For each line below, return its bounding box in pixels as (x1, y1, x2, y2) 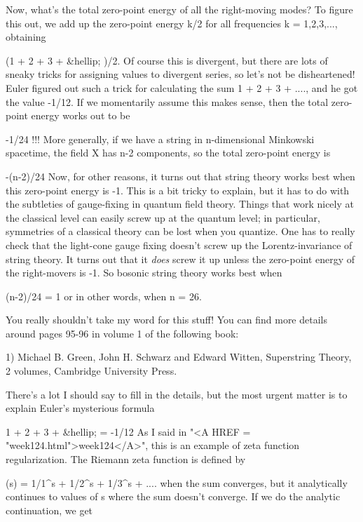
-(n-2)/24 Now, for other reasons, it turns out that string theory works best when (6, 168, 355, 183)
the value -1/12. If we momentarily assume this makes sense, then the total (6, 94, 329, 109)
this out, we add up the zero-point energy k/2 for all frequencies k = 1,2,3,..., (6, 15, 338, 30)
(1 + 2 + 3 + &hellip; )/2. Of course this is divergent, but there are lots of (6, 53, 328, 67)
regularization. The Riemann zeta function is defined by (6, 452, 246, 467)
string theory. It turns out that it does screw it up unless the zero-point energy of (6, 251, 355, 266)
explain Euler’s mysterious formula (6, 401, 155, 415)
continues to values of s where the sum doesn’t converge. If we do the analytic (6, 489, 341, 504)
